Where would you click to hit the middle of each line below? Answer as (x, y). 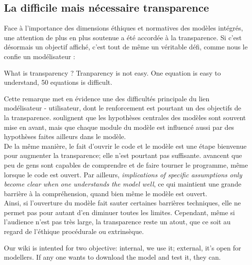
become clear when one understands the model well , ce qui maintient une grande (123, 184)
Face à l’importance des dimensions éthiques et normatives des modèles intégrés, (124, 28)
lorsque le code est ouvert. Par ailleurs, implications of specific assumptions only (123, 174)
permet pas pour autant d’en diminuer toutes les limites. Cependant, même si (119, 212)
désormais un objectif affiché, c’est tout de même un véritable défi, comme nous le (126, 47)
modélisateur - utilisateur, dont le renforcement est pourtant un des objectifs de (123, 108)
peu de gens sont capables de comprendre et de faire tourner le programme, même (126, 164)
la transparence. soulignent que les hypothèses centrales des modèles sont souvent (125, 117)
